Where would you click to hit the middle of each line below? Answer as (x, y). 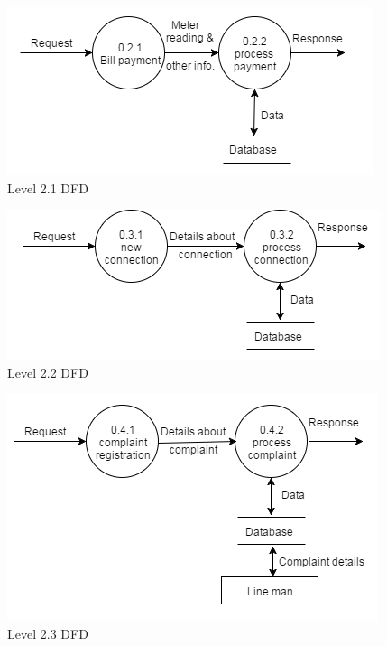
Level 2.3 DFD (48, 633)
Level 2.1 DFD (48, 187)
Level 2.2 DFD (48, 372)
